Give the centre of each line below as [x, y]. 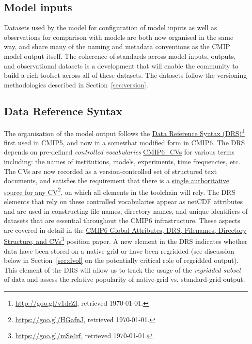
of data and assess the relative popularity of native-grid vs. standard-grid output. [125, 279]
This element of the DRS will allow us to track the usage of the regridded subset [123, 269]
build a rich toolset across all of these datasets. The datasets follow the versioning [126, 75]
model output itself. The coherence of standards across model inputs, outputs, [120, 56]
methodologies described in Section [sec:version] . [76, 84]
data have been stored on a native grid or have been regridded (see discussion [119, 250]
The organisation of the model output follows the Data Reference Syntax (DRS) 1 [124, 132]
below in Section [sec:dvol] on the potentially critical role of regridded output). [121, 260]
